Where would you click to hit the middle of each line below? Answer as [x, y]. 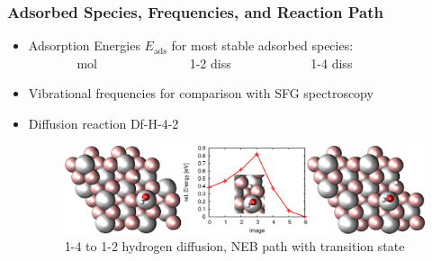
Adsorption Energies [84, 45]
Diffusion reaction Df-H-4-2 [103, 123]
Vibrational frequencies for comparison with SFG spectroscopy [201, 93]
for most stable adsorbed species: [262, 45]
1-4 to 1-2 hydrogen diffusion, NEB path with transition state [234, 246]
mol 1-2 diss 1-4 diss [215, 63]
